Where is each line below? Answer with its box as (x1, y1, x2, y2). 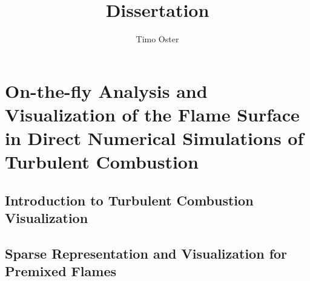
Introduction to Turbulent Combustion (5, 190, 254, 209)
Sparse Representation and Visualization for (5, 244, 288, 263)
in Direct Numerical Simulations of (5, 126, 304, 150)
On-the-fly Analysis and (5, 78, 208, 103)
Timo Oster (136, 33, 179, 45)
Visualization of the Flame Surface (5, 102, 300, 126)
